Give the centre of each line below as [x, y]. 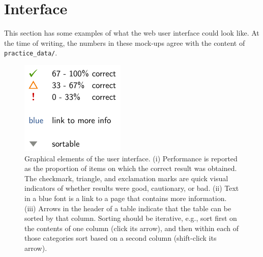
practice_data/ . [31, 53]
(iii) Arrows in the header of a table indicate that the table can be [128, 208]
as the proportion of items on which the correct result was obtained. [131, 168]
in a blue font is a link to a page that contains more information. [126, 198]
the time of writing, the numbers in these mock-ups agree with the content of [125, 42]
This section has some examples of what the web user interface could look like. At [132, 33]
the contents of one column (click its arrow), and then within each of [131, 228]
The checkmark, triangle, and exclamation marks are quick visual [126, 178]
